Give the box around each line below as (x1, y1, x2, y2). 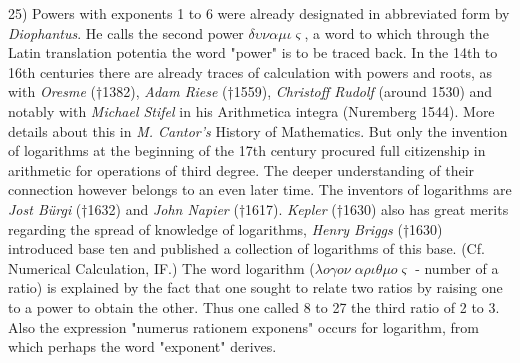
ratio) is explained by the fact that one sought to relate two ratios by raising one (8, 277, 503, 298)
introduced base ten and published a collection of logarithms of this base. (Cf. (8, 238, 485, 259)
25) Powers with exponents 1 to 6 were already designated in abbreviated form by (8, 3, 510, 23)
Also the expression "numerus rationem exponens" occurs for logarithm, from (8, 316, 479, 337)
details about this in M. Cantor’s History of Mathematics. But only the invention (8, 120, 508, 141)
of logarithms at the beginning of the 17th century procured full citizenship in (8, 140, 486, 161)
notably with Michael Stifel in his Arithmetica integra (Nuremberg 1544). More (8, 100, 495, 121)
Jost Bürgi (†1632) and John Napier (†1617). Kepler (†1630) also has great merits (8, 198, 509, 219)
